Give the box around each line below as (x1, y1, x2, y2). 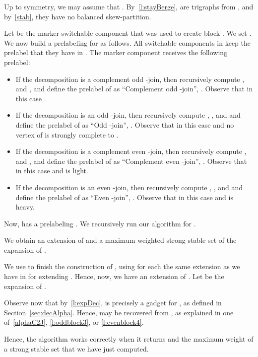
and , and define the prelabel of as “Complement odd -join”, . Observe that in (15, 83, 253, 94)
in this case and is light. (15, 165, 88, 176)
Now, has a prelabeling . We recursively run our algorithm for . (4, 218, 196, 228)
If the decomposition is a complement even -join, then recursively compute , (15, 146, 247, 156)
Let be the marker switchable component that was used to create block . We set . (4, 28, 252, 38)
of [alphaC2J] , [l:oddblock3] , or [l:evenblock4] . (4, 317, 144, 327)
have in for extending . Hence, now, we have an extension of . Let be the (4, 271, 224, 282)
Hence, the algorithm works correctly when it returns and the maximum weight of (4, 334, 254, 344)
